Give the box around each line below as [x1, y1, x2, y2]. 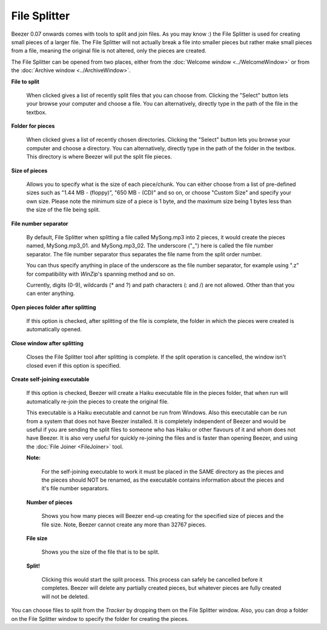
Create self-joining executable [11, 376, 90, 383]
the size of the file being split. [26, 206, 101, 213]
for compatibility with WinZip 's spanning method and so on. [26, 270, 176, 277]
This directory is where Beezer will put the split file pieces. [26, 153, 173, 161]
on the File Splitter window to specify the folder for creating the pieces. [11, 615, 189, 622]
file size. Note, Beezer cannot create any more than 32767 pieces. [41, 521, 206, 528]
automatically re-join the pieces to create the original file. [26, 397, 169, 405]
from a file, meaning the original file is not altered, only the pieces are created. [11, 47, 206, 55]
